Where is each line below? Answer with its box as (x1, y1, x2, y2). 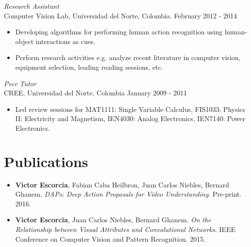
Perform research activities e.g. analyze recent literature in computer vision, (15, 52, 241, 62)
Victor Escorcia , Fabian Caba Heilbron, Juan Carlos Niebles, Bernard (15, 179, 229, 189)
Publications (4, 151, 88, 171)
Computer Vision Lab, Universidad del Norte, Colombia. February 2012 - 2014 (4, 10, 237, 20)
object (15, 36, 34, 46)
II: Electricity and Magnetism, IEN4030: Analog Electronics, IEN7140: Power (15, 113, 245, 123)
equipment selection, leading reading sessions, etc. (15, 62, 163, 72)
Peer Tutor (4, 78, 36, 88)
